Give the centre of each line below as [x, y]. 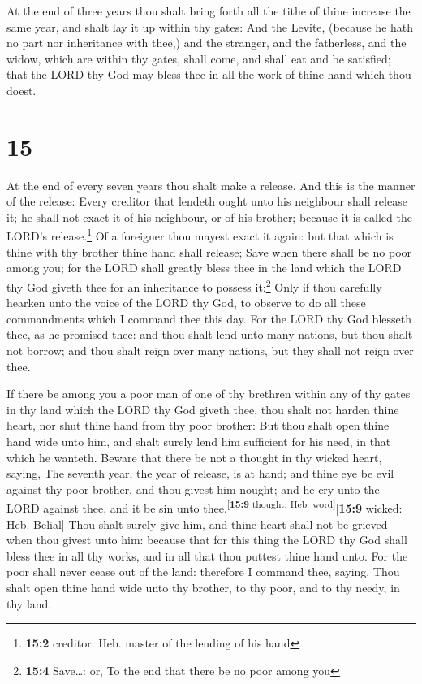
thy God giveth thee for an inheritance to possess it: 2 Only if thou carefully [194, 285]
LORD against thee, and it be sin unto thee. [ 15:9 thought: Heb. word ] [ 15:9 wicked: [205, 507]
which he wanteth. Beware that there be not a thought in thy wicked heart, [194, 457]
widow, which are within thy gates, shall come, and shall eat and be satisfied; [199, 58]
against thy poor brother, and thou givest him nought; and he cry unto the [193, 489]
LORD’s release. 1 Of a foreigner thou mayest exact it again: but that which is [200, 235]
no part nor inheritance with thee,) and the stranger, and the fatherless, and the [207, 43]
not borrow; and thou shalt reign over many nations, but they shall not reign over [210, 350]
